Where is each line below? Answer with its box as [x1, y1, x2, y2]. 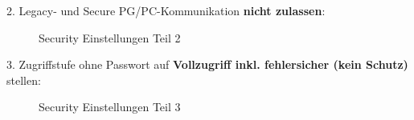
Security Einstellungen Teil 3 [39, 98, 181, 115]
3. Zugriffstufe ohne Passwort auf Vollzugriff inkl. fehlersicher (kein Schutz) [6, 56, 408, 73]
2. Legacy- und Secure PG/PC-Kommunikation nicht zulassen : [6, 2, 326, 18]
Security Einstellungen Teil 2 [39, 29, 181, 46]
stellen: [6, 71, 41, 88]
